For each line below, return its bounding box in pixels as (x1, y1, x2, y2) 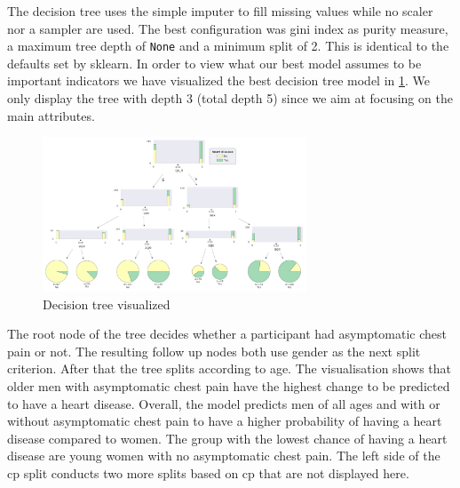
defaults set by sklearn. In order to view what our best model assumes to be (7, 53, 422, 72)
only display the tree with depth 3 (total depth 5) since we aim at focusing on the (7, 89, 453, 108)
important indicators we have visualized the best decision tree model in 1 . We (7, 71, 431, 90)
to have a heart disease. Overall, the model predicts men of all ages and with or (7, 394, 440, 412)
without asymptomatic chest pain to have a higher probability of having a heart (7, 412, 442, 430)
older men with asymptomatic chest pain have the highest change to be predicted (7, 377, 450, 396)
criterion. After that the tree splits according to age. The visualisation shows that (7, 359, 451, 378)
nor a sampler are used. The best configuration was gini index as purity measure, (7, 19, 448, 37)
